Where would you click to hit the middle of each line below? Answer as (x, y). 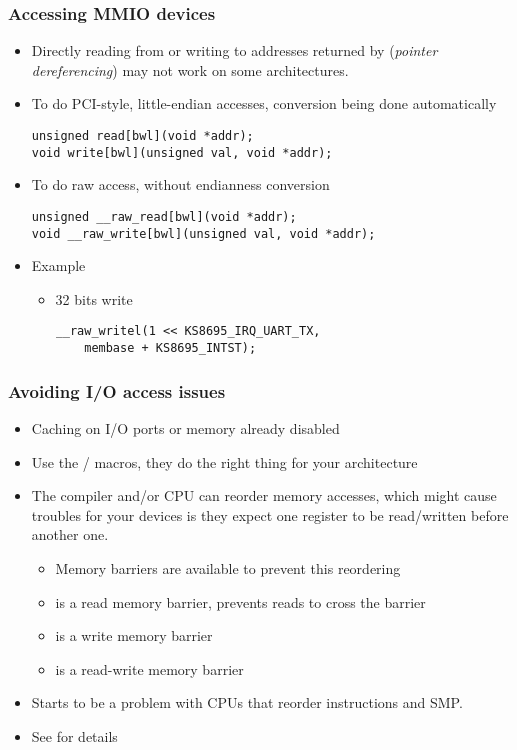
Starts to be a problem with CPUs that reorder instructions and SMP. (247, 702)
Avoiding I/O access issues (117, 390)
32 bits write (94, 298)
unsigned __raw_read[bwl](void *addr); (164, 216)
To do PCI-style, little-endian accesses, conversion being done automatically (264, 103)
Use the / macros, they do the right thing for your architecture (224, 461)
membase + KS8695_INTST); (170, 348)
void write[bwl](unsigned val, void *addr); (182, 152)
